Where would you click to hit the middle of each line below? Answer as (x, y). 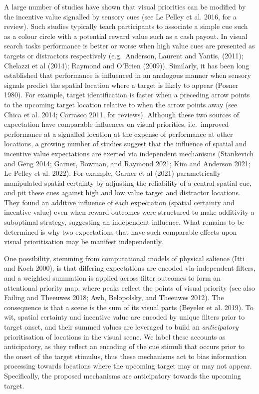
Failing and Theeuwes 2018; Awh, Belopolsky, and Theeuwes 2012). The (114, 297)
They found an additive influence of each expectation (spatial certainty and (119, 202)
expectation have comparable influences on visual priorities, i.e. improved (117, 124)
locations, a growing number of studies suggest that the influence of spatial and (126, 144)
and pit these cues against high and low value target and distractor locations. (122, 193)
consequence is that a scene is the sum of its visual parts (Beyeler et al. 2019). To (129, 307)
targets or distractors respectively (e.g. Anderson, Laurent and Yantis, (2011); (124, 55)
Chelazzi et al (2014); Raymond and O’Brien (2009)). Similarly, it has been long (127, 65)
